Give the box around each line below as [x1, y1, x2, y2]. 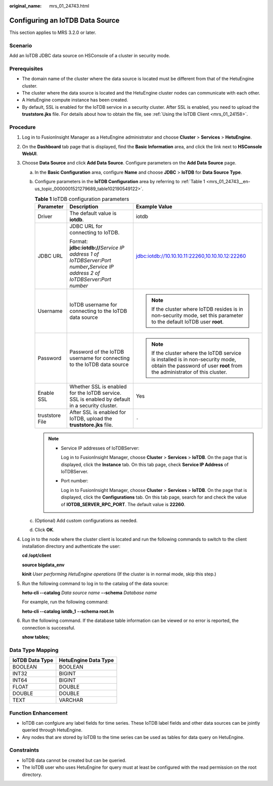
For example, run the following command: [22, 599, 109, 605]
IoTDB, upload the [69, 415, 112, 422]
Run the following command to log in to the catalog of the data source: [22, 580, 169, 587]
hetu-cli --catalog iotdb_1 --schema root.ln [22, 608, 114, 614]
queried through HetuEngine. [22, 727, 83, 733]
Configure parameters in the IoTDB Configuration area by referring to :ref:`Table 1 [34, 179, 206, 185]
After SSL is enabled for [69, 409, 126, 416]
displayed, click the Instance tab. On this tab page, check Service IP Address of [61, 461, 229, 468]
